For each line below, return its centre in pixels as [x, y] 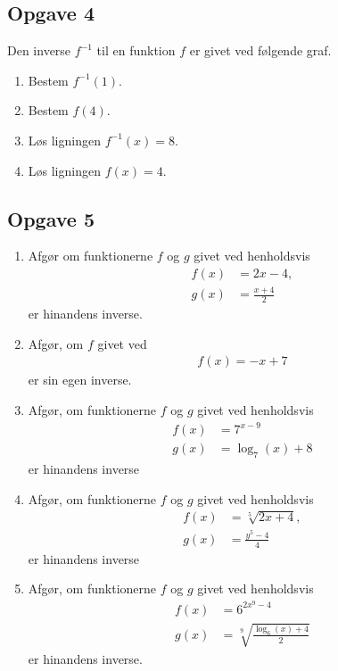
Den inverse [39, 50]
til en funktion [136, 50]
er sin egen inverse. [80, 380]
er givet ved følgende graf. [260, 50]
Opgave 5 [51, 218]
